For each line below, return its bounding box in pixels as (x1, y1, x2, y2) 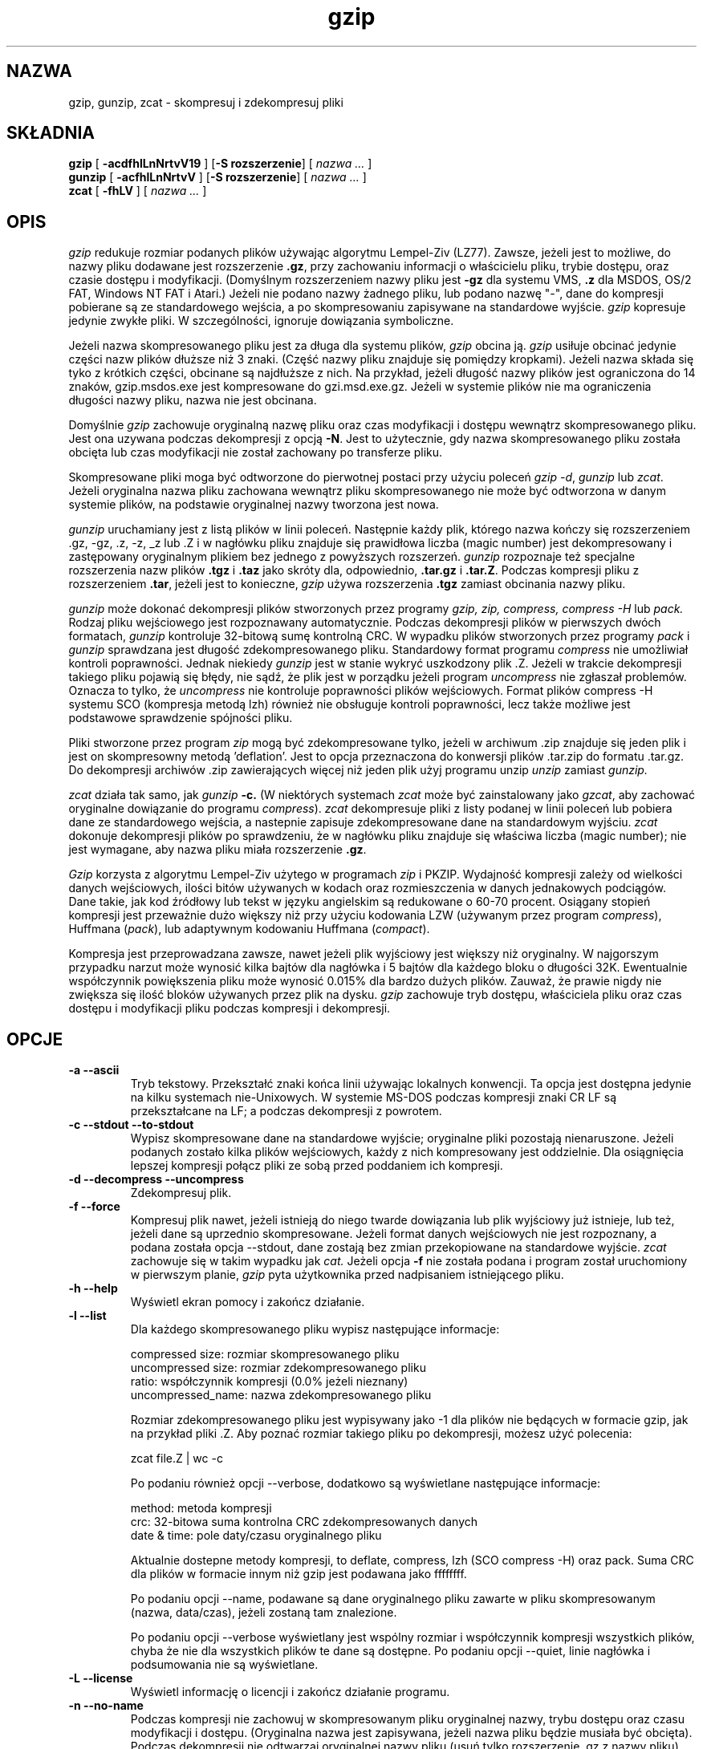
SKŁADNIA (6, 123, 95, 144)
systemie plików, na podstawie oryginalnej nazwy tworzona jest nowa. (68, 497, 439, 512)
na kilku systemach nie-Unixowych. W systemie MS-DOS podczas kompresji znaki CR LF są (130, 1090, 617, 1105)
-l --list (68, 1309, 107, 1323)
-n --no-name (68, 1698, 144, 1713)
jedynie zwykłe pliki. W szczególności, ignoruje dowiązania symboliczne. (68, 314, 454, 328)
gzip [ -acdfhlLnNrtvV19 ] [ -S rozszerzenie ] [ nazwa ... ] (68, 156, 372, 171)
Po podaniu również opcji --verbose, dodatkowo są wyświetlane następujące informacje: (130, 1476, 600, 1491)
